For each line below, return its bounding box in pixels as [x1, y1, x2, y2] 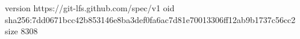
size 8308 [5, 25, 38, 37]
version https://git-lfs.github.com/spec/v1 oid [5, 2, 175, 14]
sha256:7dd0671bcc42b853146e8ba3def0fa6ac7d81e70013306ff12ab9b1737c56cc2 [5, 13, 296, 25]
